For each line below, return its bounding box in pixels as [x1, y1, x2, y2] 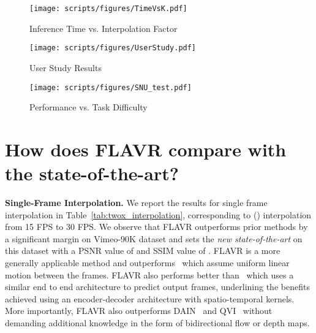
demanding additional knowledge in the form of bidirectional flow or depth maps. [5, 316, 310, 329]
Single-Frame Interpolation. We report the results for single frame [5, 196, 268, 209]
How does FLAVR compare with [5, 136, 287, 161]
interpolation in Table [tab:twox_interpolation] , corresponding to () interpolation [5, 208, 312, 221]
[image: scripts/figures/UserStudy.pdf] [29, 44, 197, 53]
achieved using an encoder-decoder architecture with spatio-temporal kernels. [5, 292, 295, 305]
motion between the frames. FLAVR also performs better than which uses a [5, 268, 294, 281]
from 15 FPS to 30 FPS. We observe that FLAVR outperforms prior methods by [5, 220, 308, 233]
